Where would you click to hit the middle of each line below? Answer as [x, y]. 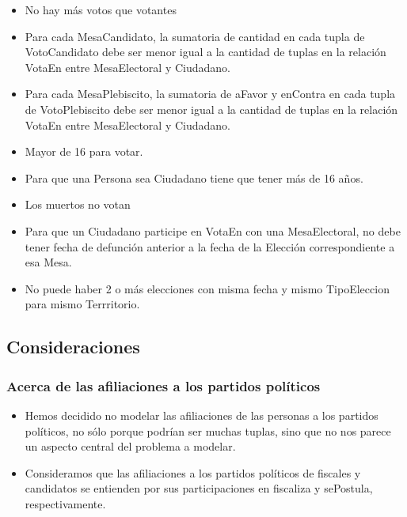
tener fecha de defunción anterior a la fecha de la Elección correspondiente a [210, 246]
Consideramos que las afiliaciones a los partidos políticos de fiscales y [193, 472]
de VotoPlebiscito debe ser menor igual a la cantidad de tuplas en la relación [211, 109]
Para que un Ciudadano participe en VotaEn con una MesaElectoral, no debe [213, 230]
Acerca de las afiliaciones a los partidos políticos [164, 385]
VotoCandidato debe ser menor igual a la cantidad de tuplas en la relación [205, 52]
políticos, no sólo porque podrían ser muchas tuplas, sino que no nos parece [208, 430]
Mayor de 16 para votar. [84, 151]
